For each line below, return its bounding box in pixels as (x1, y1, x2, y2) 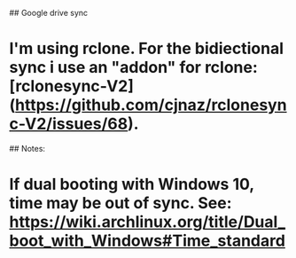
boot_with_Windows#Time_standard (9, 231, 286, 251)
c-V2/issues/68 (9, 114, 129, 134)
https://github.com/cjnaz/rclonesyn (14, 95, 287, 115)
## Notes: (9, 143, 46, 153)
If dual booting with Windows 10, (9, 175, 254, 194)
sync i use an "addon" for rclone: (9, 58, 259, 78)
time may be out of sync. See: (9, 193, 232, 214)
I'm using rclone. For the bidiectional (9, 39, 284, 59)
